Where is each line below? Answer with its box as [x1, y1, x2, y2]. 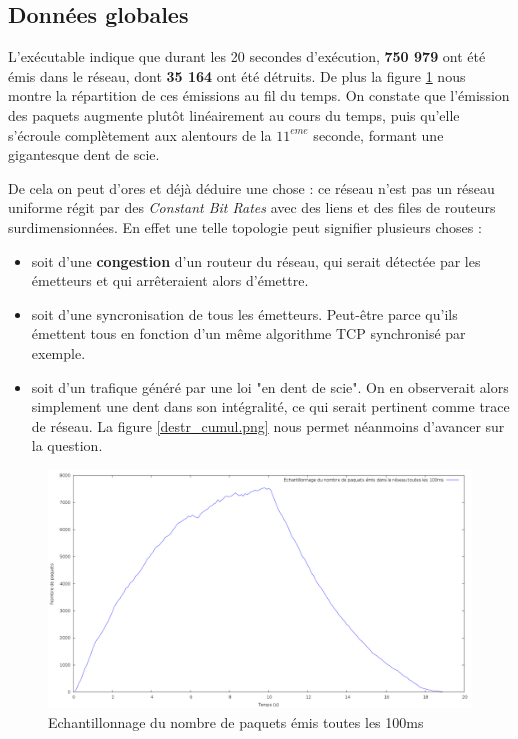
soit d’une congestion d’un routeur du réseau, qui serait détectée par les [31, 250, 481, 271]
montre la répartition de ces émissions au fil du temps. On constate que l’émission [8, 85, 510, 106]
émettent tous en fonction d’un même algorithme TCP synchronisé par [31, 323, 466, 344]
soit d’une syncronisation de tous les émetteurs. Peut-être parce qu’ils [31, 303, 458, 324]
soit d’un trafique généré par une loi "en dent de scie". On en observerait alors [31, 376, 509, 397]
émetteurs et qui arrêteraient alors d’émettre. [31, 270, 309, 291]
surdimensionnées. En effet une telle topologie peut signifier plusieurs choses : [8, 216, 482, 237]
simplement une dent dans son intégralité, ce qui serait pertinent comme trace [31, 396, 510, 417]
